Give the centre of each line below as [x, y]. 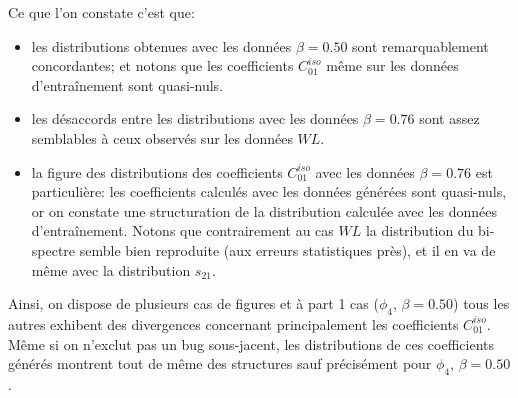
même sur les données [392, 65]
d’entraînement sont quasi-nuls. [127, 84]
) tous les [481, 303]
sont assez [449, 118]
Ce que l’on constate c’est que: [101, 12]
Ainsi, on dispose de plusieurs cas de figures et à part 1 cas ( [193, 303]
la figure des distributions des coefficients [157, 171]
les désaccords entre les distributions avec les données [195, 118]
